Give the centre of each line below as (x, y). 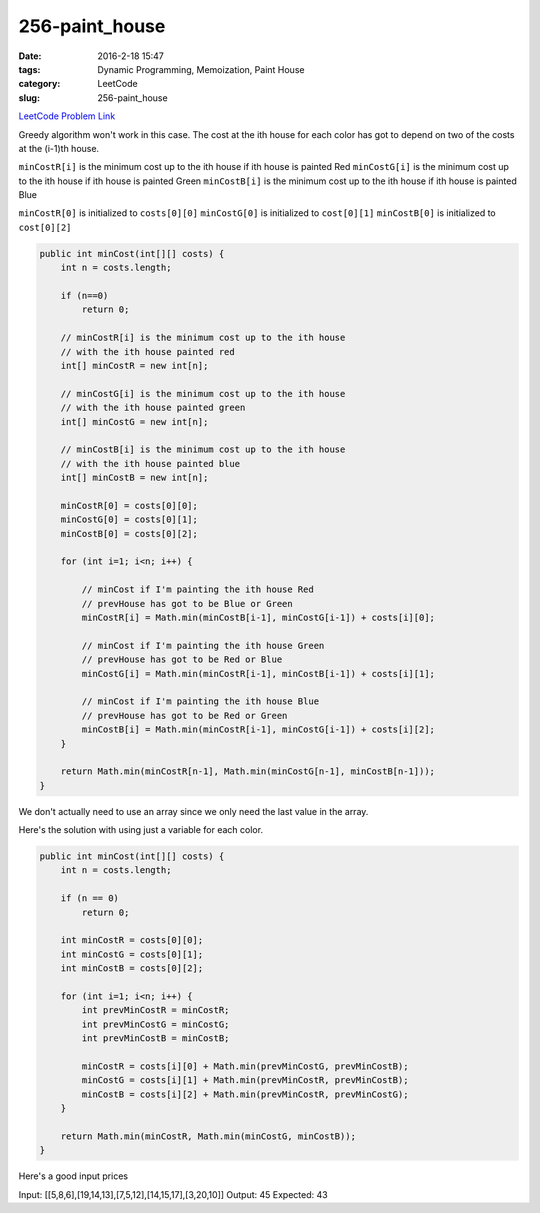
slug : (29, 97)
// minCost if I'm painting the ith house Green (203, 645)
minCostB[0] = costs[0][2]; (129, 533)
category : (39, 84)
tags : (29, 69)
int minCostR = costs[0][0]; (132, 940)
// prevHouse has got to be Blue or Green (187, 603)
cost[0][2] (45, 227)
